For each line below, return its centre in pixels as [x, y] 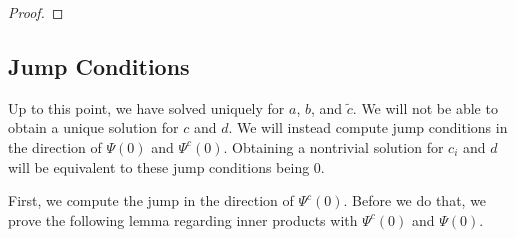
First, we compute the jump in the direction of [151, 200]
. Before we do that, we [415, 200]
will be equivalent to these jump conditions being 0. [166, 166]
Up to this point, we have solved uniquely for [146, 107]
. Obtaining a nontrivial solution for [333, 146]
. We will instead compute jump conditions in [368, 127]
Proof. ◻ [36, 12]
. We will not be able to [425, 107]
